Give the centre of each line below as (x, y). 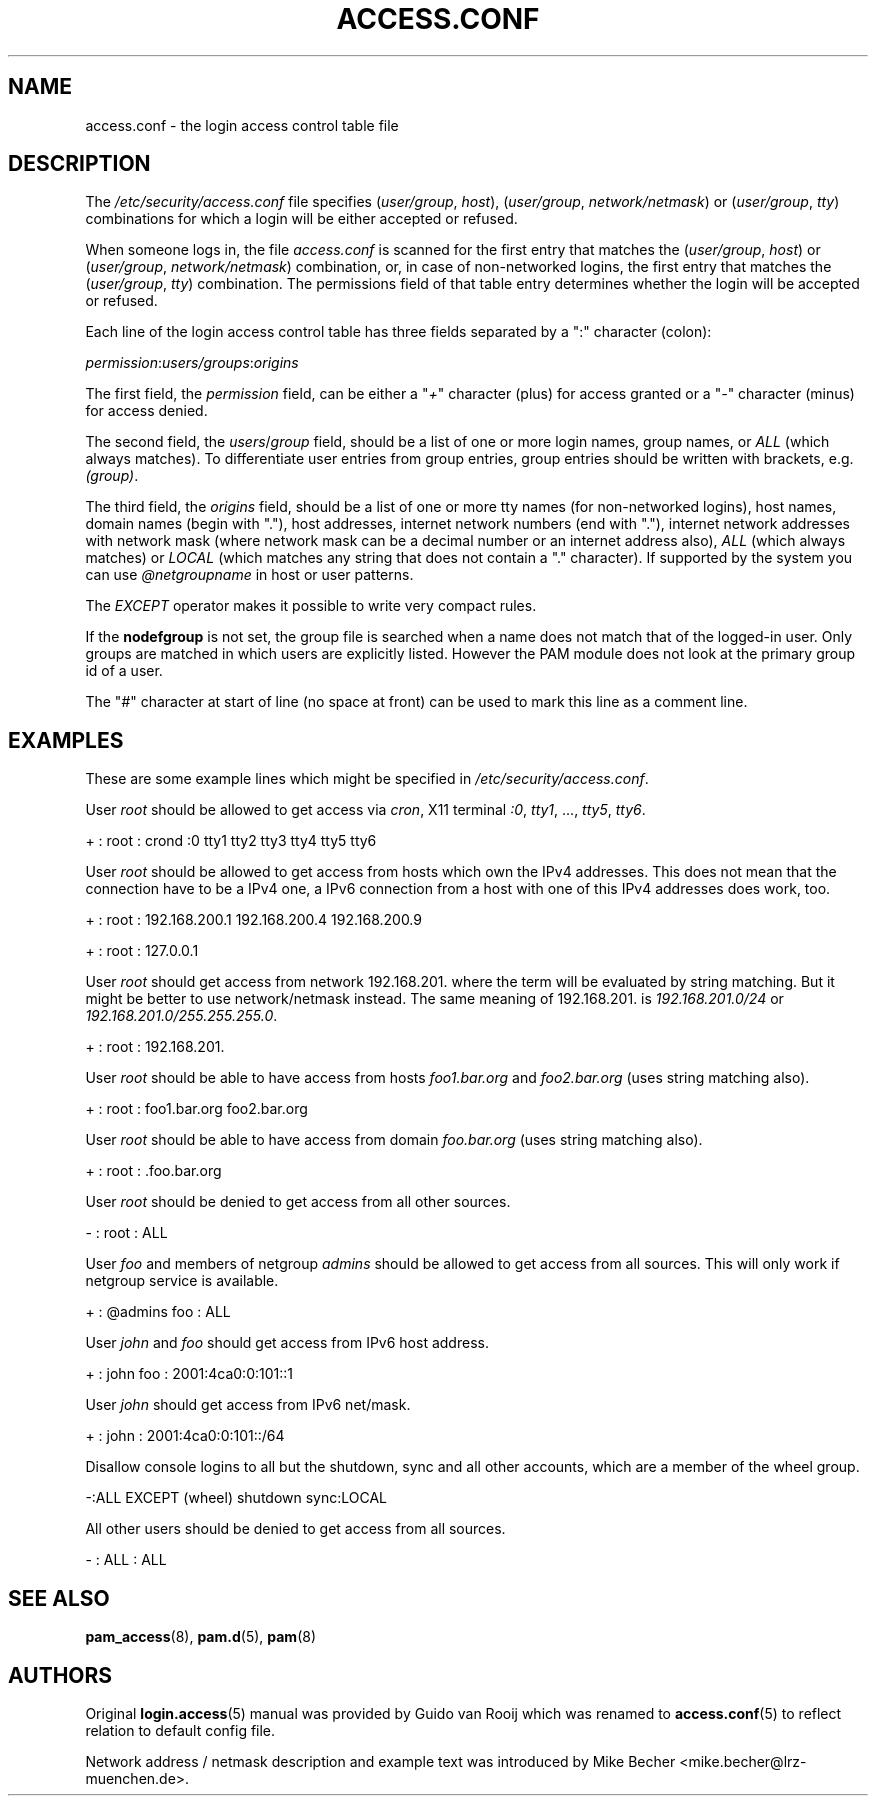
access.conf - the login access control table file (242, 125)
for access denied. (146, 411)
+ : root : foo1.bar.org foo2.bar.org (196, 1109)
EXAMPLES (66, 740)
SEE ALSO (59, 1598)
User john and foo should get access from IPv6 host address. (287, 1343)
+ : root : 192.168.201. (155, 1047)
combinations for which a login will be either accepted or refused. (301, 219)
